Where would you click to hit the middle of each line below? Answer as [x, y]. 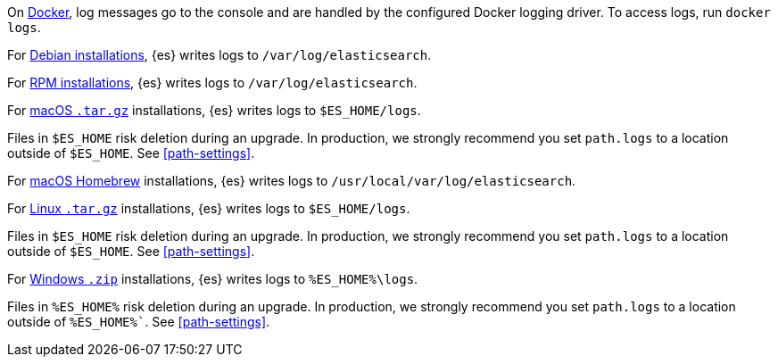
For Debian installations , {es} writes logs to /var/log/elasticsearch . [219, 55]
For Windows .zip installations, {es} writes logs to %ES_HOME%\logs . [213, 279]
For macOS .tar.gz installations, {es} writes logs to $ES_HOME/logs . [214, 110]
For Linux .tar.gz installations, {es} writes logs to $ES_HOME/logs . [209, 208]
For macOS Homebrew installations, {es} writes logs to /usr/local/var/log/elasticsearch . [292, 181]
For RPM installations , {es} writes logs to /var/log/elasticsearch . [212, 83]
